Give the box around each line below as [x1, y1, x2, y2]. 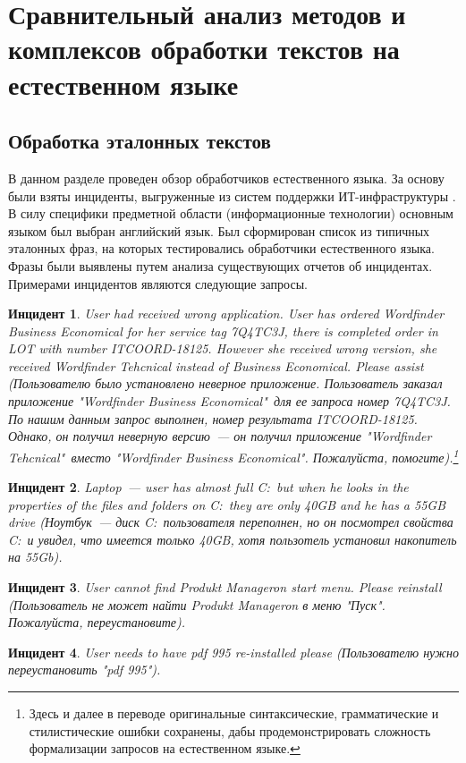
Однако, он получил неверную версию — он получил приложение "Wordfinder [8, 427, 432, 445]
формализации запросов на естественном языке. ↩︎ [29, 739, 301, 758]
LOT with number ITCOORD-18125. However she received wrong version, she [8, 339, 437, 358]
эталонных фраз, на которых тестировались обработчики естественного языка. [8, 239, 435, 258]
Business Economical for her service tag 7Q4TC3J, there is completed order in [8, 321, 438, 340]
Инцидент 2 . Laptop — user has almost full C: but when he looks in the [8, 478, 409, 496]
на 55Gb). [8, 547, 63, 566]
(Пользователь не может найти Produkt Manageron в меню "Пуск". [8, 595, 386, 614]
